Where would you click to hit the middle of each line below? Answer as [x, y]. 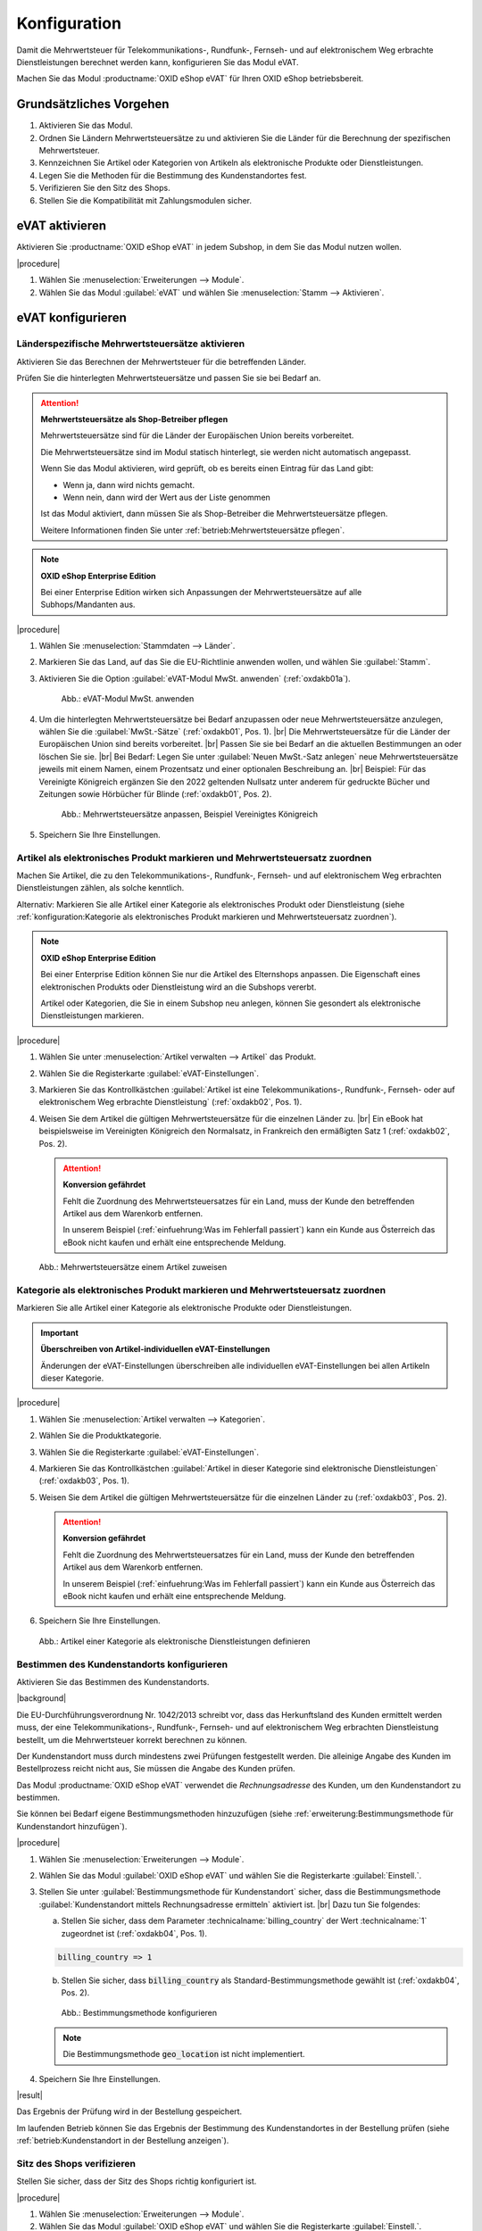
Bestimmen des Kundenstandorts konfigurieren [122, 1664]
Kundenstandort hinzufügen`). [72, 1826]
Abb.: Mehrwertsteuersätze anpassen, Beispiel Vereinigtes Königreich [190, 814]
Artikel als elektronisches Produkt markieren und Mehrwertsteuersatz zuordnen [194, 858]
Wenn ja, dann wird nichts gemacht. [129, 485]
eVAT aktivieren [62, 226]
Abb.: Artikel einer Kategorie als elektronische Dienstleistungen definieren [175, 1641]
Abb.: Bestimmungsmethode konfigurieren [139, 2013]
